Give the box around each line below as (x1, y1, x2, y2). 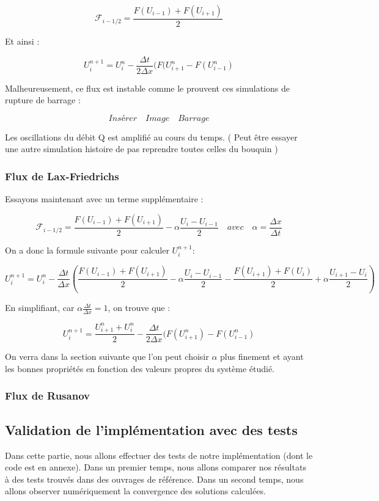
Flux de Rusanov (5, 388, 90, 403)
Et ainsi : (5, 35, 40, 48)
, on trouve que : (108, 301, 171, 314)
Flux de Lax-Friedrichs (5, 168, 119, 183)
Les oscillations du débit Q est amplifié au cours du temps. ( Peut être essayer (5, 130, 298, 143)
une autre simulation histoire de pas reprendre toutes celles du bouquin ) (5, 142, 278, 155)
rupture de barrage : (5, 93, 81, 106)
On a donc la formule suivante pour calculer (5, 243, 169, 256)
